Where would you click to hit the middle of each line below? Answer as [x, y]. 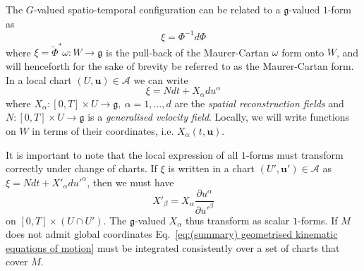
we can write [161, 79]
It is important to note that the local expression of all [122, 154]
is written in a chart [212, 168]
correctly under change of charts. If [81, 168]
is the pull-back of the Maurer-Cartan [187, 52]
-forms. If [318, 220]
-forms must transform [295, 154]
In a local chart [39, 79]
